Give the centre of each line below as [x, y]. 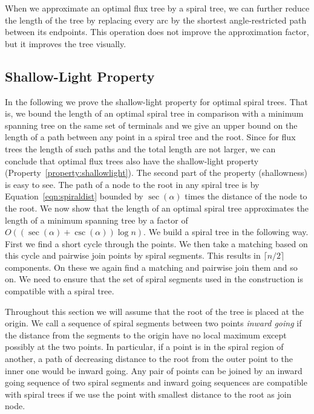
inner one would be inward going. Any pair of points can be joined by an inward [154, 370]
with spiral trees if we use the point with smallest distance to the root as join [148, 394]
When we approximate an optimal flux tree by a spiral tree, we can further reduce [157, 8]
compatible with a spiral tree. [60, 291]
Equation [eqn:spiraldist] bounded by [74, 196]
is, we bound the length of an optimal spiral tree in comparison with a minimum [154, 113]
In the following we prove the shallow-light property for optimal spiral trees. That [156, 101]
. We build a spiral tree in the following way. [226, 232]
